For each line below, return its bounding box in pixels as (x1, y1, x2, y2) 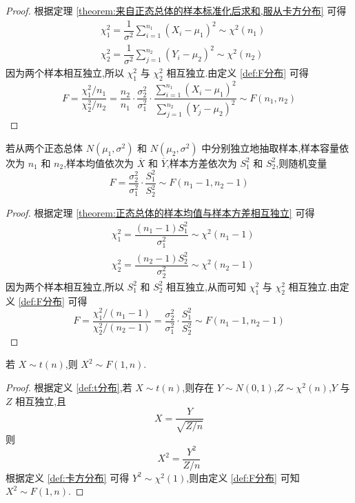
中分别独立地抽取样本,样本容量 (201, 140, 340, 155)
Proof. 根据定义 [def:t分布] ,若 (6, 380, 132, 395)
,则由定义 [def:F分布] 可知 (186, 470, 300, 484)
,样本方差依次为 (166, 155, 237, 170)
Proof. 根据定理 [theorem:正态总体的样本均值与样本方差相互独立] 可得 (6, 205, 315, 219)
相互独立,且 (15, 393, 67, 408)
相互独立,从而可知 (166, 279, 247, 293)
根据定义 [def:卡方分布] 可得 (6, 470, 130, 484)
